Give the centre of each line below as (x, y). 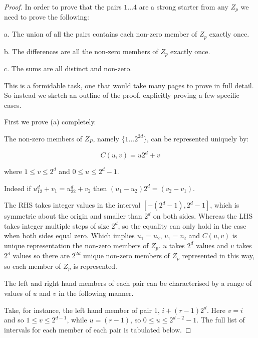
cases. (13, 105)
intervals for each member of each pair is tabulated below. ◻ (98, 329)
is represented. (95, 266)
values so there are (41, 256)
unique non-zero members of (126, 256)
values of (17, 293)
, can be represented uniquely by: (198, 138)
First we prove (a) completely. (50, 122)
